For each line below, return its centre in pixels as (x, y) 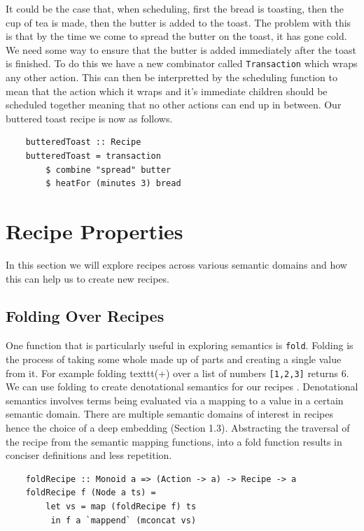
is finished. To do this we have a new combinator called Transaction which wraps (182, 63)
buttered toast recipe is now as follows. (89, 118)
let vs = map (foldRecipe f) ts (121, 506)
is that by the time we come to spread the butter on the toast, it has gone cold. (176, 36)
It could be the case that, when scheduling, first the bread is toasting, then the (175, 8)
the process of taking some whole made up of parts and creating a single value (174, 359)
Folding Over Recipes (85, 316)
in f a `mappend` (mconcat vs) (124, 520)
